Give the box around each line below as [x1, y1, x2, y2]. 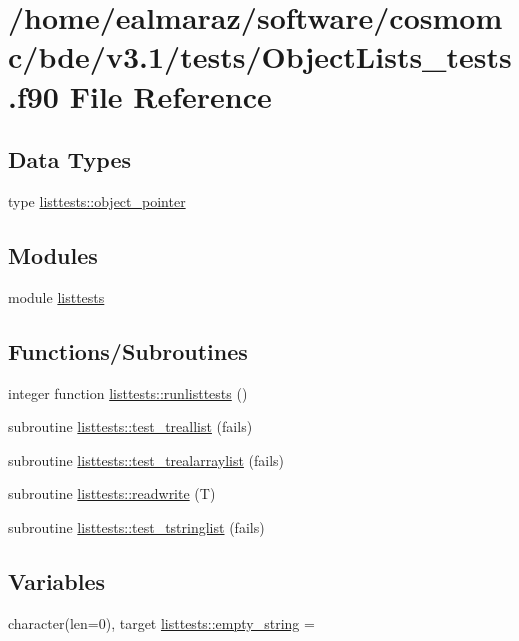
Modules [8, 239, 98, 270]
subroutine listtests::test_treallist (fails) [8, 416, 253, 437]
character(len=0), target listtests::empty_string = [8, 612, 315, 633]
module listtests [8, 286, 105, 307]
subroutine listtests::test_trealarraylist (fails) [8, 449, 285, 470]
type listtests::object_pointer [8, 190, 186, 211]
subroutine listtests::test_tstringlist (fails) [8, 516, 265, 537]
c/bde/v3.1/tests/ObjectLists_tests [8, 36, 512, 77]
